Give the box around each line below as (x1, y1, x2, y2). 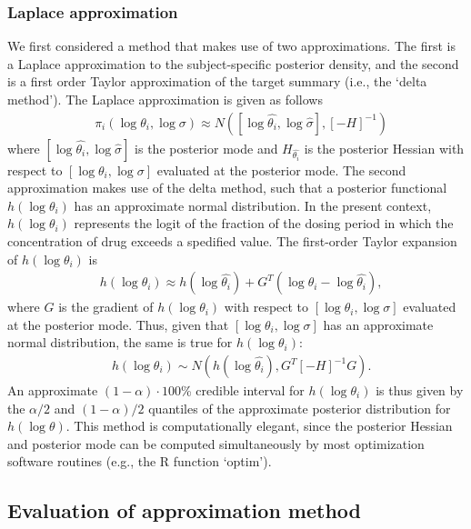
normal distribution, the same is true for (7, 333, 233, 352)
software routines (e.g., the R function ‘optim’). (7, 452, 272, 471)
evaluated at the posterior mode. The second (156, 160, 406, 179)
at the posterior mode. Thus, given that (7, 314, 229, 334)
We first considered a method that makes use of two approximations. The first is (7, 36, 456, 55)
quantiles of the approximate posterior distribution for (148, 398, 451, 417)
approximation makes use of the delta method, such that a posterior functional (7, 178, 447, 197)
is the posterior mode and (135, 138, 278, 157)
